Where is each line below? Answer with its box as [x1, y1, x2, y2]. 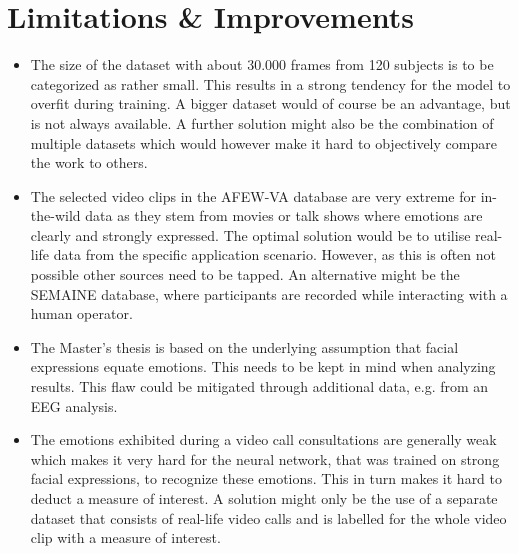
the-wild [30, 205, 81, 226]
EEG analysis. [30, 395, 118, 416]
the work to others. [30, 152, 148, 173]
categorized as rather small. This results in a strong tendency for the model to [30, 73, 511, 94]
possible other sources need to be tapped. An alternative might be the [30, 264, 460, 285]
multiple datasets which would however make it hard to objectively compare [30, 132, 497, 153]
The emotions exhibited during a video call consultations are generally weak [30, 429, 497, 450]
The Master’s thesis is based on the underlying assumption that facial [30, 336, 459, 357]
